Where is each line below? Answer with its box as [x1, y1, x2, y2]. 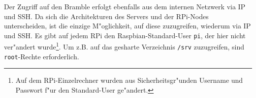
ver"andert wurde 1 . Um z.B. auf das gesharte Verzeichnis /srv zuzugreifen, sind [4, 40, 245, 52]
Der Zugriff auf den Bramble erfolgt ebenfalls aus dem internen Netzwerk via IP [4, 1, 246, 11]
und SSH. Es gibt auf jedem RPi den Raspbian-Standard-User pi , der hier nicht [4, 30, 246, 40]
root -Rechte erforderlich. [4, 51, 79, 61]
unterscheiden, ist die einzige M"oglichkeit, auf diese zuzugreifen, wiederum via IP [4, 21, 251, 31]
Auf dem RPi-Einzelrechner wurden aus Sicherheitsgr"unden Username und [15, 75, 243, 85]
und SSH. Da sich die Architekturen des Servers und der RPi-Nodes [4, 11, 209, 21]
